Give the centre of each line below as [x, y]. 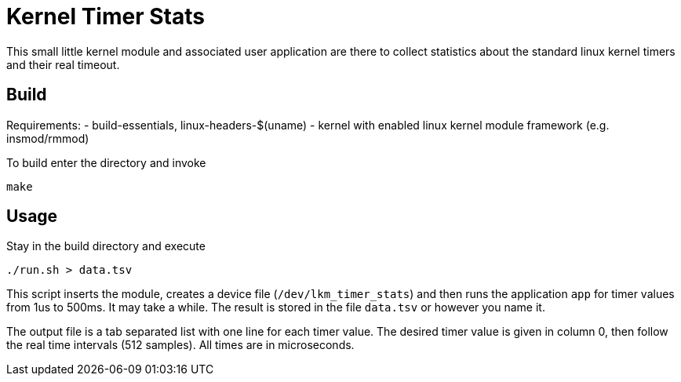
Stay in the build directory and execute [106, 246]
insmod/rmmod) [48, 138]
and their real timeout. [63, 64]
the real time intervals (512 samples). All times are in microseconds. [180, 345]
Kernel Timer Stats [106, 16]
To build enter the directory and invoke [106, 162]
